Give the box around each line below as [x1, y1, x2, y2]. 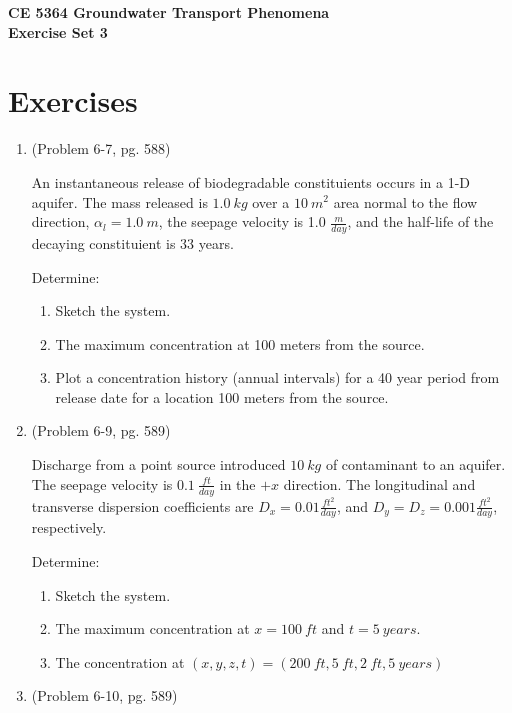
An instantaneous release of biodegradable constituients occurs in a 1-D [31, 171, 471, 192]
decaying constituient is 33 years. [31, 232, 234, 253]
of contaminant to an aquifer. [325, 454, 506, 475]
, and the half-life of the [347, 211, 494, 232]
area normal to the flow [333, 191, 478, 212]
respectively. [31, 517, 107, 538]
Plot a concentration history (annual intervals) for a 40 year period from [55, 367, 500, 388]
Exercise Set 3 [8, 21, 108, 42]
